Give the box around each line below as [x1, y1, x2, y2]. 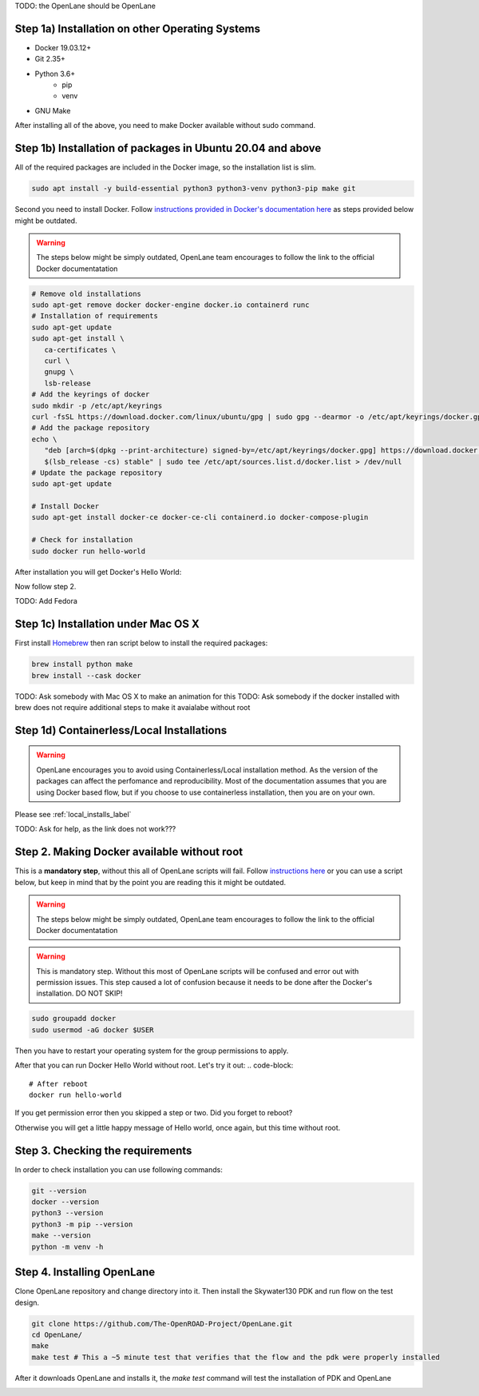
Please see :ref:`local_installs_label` [14, 810, 132, 820]
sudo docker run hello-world [31, 546, 146, 556]
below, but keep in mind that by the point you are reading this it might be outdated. [14, 877, 287, 887]
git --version [31, 1186, 87, 1195]
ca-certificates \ [44, 345, 117, 354]
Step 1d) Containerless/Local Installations [14, 724, 228, 737]
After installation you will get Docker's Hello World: [14, 567, 182, 576]
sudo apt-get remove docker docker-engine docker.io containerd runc [31, 301, 310, 309]
